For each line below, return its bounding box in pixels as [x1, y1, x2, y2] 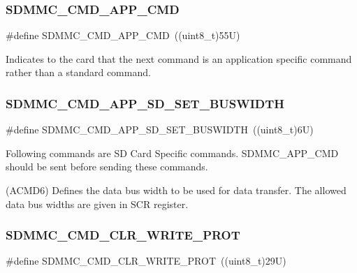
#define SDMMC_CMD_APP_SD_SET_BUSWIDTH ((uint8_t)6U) [6, 122, 314, 137]
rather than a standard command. [6, 65, 151, 80]
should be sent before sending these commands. [6, 159, 208, 174]
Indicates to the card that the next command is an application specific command [6, 51, 352, 66]
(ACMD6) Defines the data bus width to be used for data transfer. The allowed [6, 183, 347, 197]
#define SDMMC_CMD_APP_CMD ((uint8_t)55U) [6, 28, 240, 43]
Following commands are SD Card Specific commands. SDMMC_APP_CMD [6, 145, 339, 160]
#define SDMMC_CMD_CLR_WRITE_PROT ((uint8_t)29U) [6, 253, 286, 268]
